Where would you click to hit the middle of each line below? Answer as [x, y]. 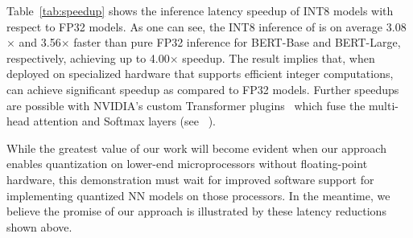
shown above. [39, 226]
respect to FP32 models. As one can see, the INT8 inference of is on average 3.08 [206, 26]
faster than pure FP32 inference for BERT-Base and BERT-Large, [237, 42]
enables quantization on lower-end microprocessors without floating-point [187, 164]
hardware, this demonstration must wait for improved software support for [190, 179]
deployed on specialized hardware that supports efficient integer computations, [200, 74]
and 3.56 [40, 42]
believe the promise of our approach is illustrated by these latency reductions [196, 211]
